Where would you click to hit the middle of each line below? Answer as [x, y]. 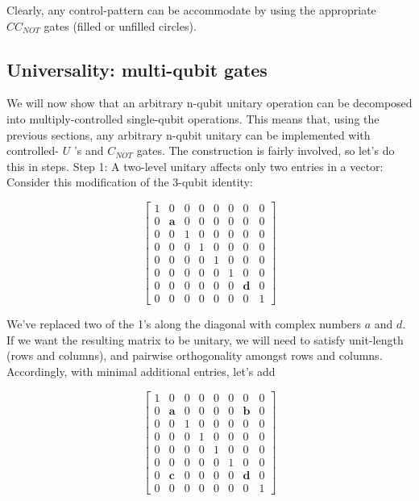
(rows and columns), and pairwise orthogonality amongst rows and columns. [195, 355]
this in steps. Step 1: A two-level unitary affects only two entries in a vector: [195, 166]
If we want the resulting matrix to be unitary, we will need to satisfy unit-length [205, 339]
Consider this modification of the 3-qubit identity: [130, 182]
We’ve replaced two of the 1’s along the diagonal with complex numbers [184, 324]
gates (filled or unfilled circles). [120, 25]
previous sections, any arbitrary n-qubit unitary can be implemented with [189, 134]
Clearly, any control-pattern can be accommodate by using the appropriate [191, 10]
